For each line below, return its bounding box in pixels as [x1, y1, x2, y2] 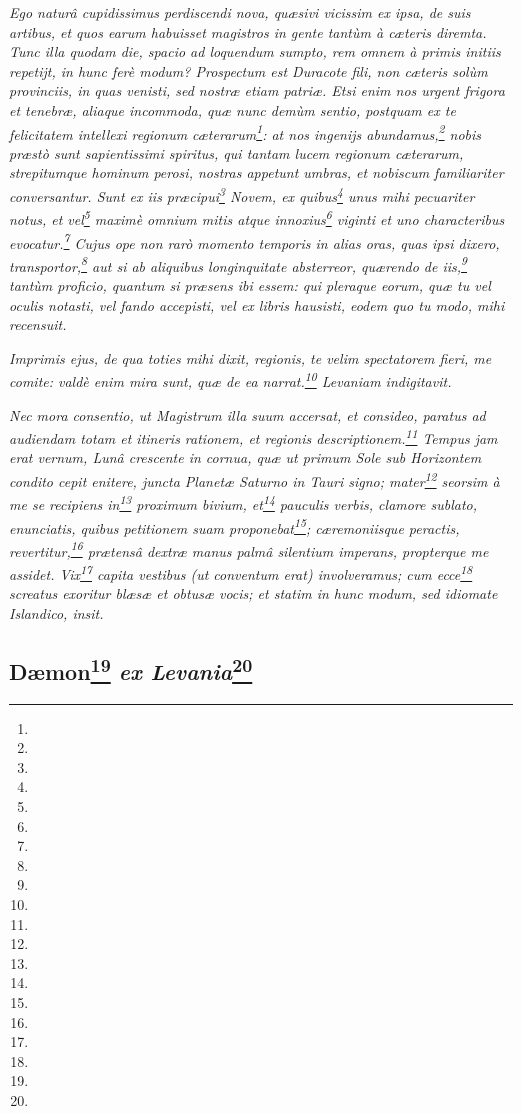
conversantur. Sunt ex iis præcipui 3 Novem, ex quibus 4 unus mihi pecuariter [9, 183, 475, 206]
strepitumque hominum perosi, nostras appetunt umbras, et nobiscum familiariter [9, 162, 504, 183]
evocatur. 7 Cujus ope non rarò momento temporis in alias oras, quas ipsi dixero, [9, 229, 500, 253]
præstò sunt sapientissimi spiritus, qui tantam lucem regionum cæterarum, [9, 142, 464, 163]
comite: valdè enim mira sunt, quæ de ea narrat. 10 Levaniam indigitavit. [9, 368, 452, 392]
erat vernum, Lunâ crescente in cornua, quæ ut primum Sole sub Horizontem [9, 447, 482, 468]
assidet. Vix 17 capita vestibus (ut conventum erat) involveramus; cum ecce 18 [9, 561, 473, 584]
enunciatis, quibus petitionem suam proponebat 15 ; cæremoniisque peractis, [9, 514, 460, 538]
